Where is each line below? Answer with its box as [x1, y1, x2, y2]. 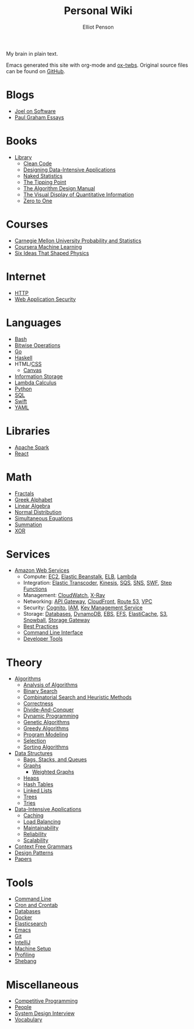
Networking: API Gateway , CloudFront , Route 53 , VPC [23, 598, 153, 605]
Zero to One [23, 197, 53, 204]
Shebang [14, 958, 37, 965]
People [14, 1004, 32, 1011]
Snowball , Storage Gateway [23, 616, 91, 624]
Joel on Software [14, 107, 56, 115]
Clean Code [23, 160, 52, 167]
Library [14, 153, 32, 160]
